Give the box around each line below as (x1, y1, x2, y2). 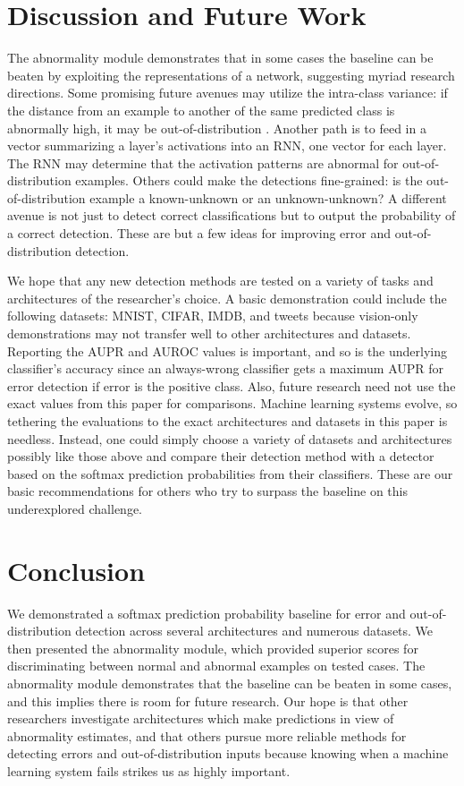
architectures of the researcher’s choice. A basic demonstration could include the (7, 288, 447, 307)
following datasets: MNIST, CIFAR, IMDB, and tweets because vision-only (7, 306, 418, 325)
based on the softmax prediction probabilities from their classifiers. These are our (7, 464, 453, 483)
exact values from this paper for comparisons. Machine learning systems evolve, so (7, 394, 458, 413)
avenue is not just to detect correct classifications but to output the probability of (7, 206, 456, 225)
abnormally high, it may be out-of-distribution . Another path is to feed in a (7, 118, 426, 137)
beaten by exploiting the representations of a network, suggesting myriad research (7, 65, 455, 84)
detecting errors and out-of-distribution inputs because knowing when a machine (7, 744, 449, 763)
